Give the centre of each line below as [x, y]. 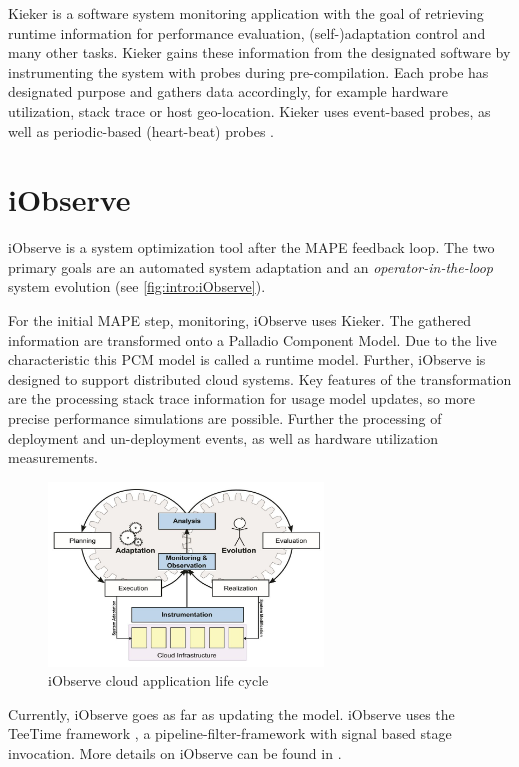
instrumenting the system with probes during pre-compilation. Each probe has [248, 71]
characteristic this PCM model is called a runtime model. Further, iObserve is [247, 359]
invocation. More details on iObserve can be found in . [175, 753]
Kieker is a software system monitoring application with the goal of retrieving [246, 13]
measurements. [53, 457]
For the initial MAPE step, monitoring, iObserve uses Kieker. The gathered [240, 320]
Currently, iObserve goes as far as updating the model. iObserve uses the [231, 713]
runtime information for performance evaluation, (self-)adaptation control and [247, 32]
